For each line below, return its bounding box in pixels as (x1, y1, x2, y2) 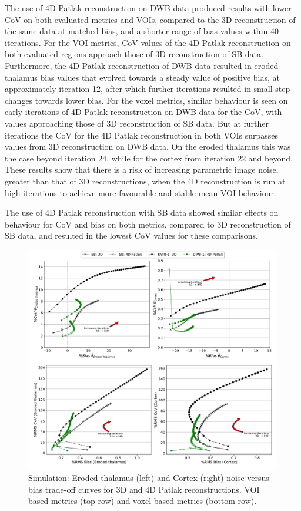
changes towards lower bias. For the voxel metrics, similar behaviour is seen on (5, 94, 288, 106)
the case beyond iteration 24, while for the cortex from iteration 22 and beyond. (5, 151, 293, 164)
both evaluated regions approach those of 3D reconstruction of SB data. (5, 48, 263, 60)
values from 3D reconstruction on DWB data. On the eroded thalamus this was (5, 140, 291, 153)
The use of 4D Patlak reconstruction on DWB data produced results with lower (5, 2, 292, 14)
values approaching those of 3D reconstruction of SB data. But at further (5, 117, 269, 129)
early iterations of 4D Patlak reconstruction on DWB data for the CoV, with (5, 106, 282, 118)
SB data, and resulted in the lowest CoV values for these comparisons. (5, 229, 258, 242)
